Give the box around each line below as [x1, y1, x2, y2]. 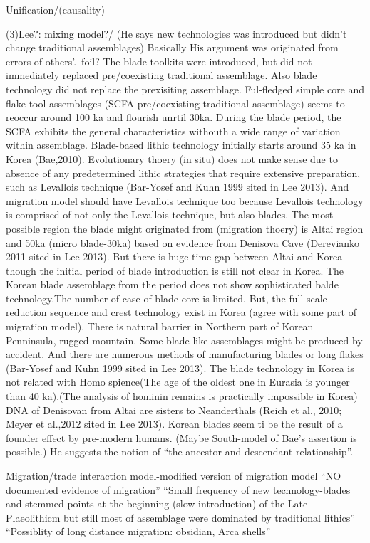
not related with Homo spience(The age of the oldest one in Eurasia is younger [6, 374, 350, 389]
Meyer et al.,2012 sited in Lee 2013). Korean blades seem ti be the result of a [6, 416, 343, 431]
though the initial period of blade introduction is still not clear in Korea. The [6, 263, 344, 278]
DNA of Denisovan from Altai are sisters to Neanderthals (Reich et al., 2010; [6, 402, 342, 417]
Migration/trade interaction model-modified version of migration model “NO [6, 468, 341, 483]
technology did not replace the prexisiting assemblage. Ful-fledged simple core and [6, 81, 365, 96]
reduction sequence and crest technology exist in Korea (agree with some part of [6, 305, 357, 320]
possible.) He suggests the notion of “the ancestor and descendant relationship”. [6, 444, 354, 459]
